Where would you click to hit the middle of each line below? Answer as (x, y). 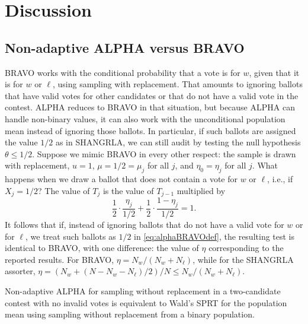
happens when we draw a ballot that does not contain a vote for (121, 179)
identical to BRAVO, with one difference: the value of (102, 248)
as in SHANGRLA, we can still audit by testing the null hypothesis (178, 142)
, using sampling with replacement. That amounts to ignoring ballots (177, 84)
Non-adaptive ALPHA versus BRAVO (125, 47)
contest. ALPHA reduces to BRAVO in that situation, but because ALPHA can (150, 107)
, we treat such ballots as (71, 236)
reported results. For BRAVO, (60, 259)
